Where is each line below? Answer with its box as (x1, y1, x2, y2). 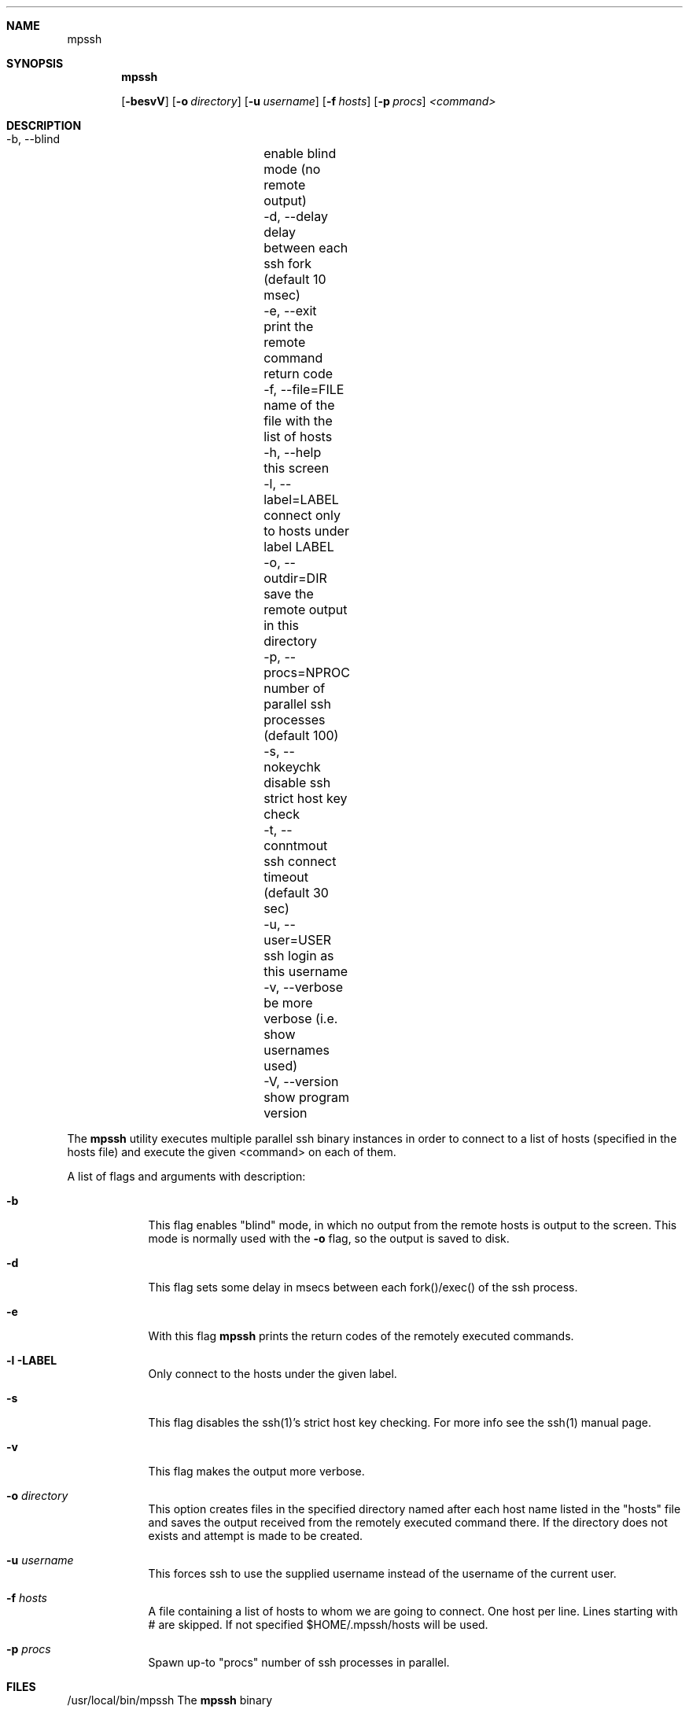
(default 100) (263, 728, 339, 743)
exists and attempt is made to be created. (148, 1529, 363, 1542)
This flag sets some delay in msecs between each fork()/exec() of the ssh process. (148, 1280, 578, 1294)
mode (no (263, 161, 321, 177)
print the (263, 319, 314, 334)
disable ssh (263, 775, 331, 790)
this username (263, 963, 348, 979)
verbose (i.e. (263, 1011, 338, 1026)
